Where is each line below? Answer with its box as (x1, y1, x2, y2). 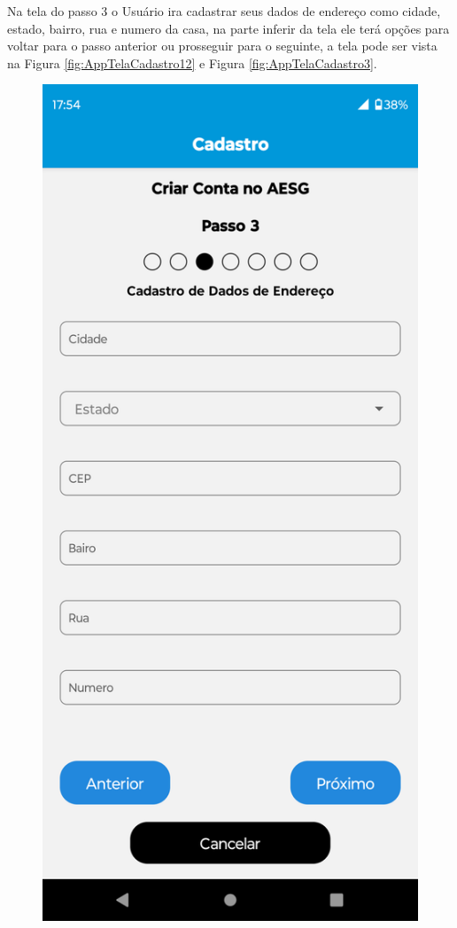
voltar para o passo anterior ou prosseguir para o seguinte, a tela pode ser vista (7, 36, 438, 55)
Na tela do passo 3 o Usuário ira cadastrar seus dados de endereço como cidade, (7, 2, 441, 19)
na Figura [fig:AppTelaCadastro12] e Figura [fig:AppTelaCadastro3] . (7, 53, 377, 72)
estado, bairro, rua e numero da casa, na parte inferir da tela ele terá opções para (7, 19, 450, 37)
